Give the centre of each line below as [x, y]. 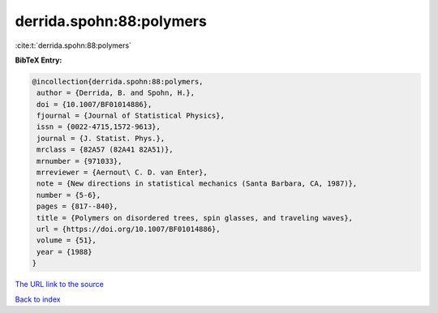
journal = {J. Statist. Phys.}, [101, 138]
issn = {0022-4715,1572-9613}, [99, 127]
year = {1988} [64, 252]
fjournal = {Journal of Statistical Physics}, [131, 116]
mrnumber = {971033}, [79, 161]
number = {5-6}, [69, 195]
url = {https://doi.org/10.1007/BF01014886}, [129, 229]
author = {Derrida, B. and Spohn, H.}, [116, 93]
